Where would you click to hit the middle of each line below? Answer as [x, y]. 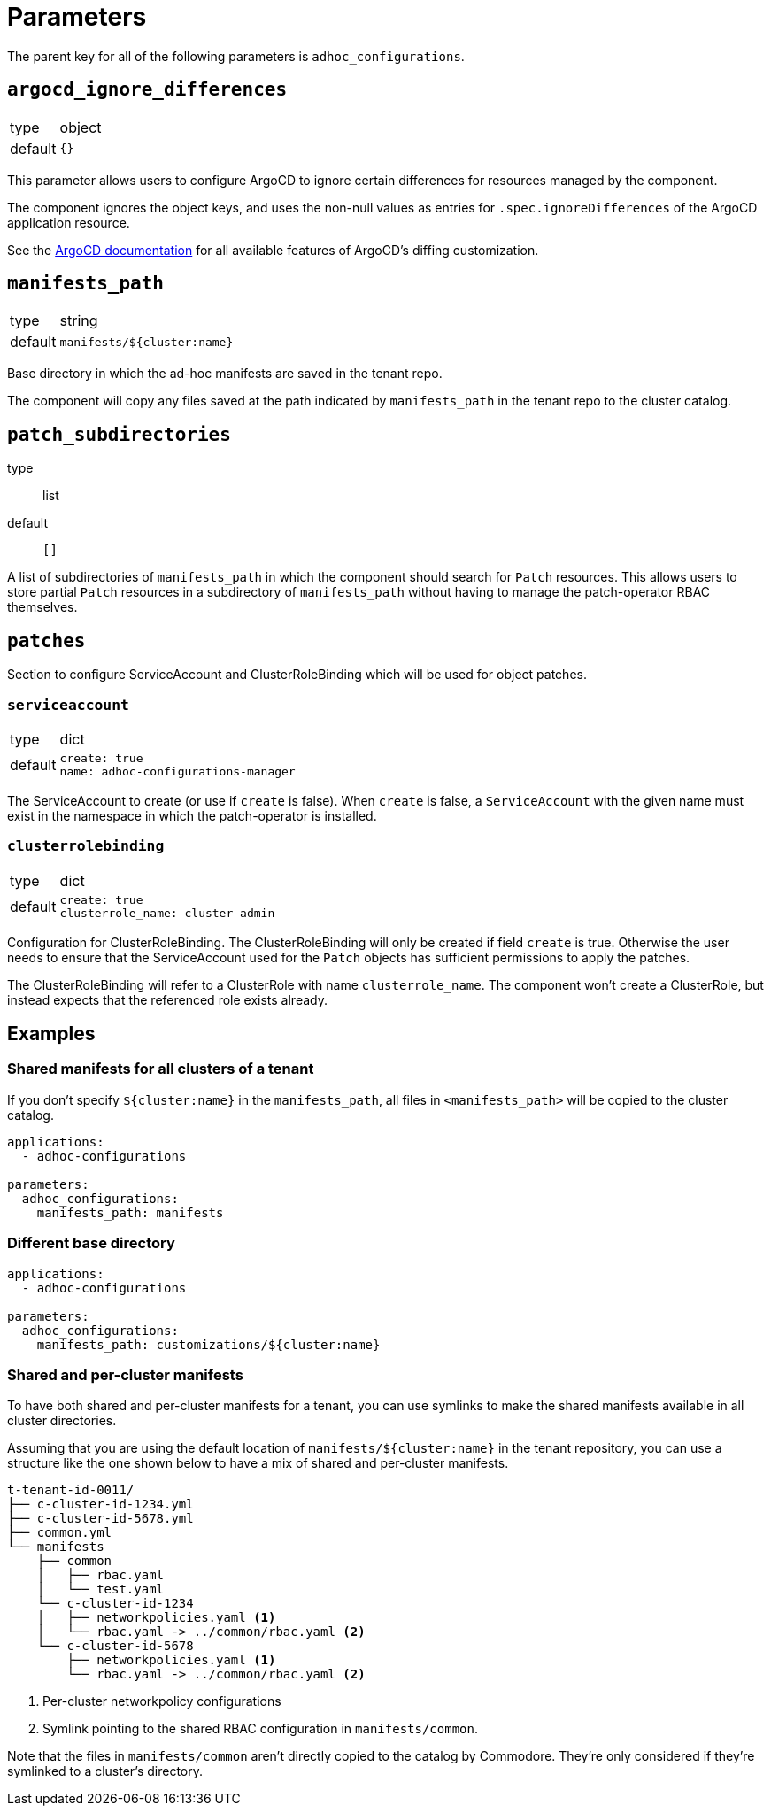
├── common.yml [60, 1533]
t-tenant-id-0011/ [71, 1490]
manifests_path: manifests [130, 1212]
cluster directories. [62, 1421]
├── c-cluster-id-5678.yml [100, 1519]
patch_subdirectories [119, 434]
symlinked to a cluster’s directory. [105, 1771]
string [79, 321]
